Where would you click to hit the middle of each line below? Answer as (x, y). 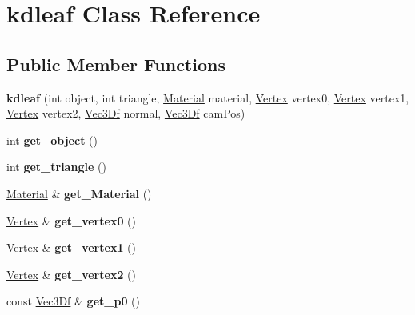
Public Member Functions (116, 64)
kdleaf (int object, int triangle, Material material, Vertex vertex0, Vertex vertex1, (208, 97)
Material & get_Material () (79, 193)
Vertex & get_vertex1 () (71, 247)
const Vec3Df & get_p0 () (74, 301)
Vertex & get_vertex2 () (71, 274)
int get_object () (52, 140)
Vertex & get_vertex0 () (71, 220)
